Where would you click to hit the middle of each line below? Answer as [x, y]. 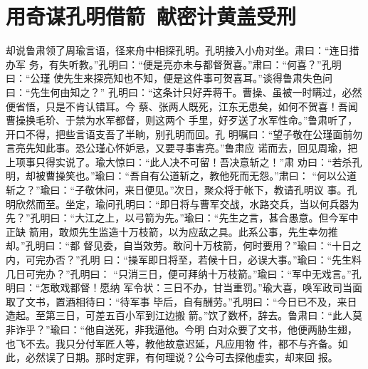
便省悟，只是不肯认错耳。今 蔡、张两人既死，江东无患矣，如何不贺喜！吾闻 [182, 106]
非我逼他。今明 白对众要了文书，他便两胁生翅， [246, 329]
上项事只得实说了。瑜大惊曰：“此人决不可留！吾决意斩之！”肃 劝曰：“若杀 [179, 161]
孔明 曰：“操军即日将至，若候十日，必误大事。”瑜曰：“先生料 [221, 260]
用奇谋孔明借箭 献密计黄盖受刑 [151, 16]
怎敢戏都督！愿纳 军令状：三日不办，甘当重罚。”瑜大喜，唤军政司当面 [201, 287]
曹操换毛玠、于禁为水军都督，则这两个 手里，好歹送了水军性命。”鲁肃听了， [182, 120]
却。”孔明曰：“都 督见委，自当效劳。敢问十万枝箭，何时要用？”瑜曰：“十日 [179, 245]
